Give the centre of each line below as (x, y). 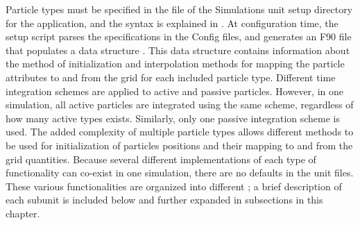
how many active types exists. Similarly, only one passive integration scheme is (173, 118)
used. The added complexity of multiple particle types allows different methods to (180, 132)
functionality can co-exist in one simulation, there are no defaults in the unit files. (180, 173)
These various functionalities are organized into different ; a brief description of (174, 186)
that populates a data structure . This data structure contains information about (178, 50)
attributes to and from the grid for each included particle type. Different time (171, 77)
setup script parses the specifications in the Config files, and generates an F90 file (179, 36)
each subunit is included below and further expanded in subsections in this (164, 200)
